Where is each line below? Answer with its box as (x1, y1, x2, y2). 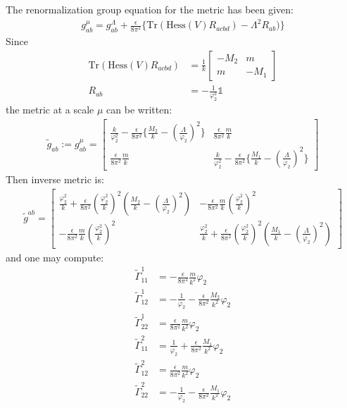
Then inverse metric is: (6, 172, 104, 187)
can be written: (106, 102, 172, 117)
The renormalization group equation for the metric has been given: (6, 2, 294, 16)
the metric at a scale (6, 102, 94, 117)
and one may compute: (6, 249, 104, 264)
